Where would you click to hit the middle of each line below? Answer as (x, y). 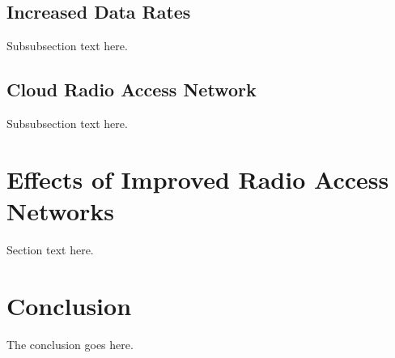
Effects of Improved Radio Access (198, 179)
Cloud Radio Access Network (132, 89)
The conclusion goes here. (70, 344)
